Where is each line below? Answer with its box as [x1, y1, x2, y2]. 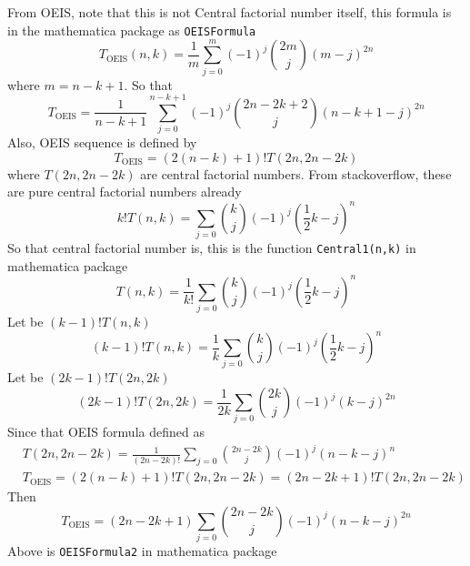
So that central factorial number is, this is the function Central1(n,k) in [7, 238, 416, 257]
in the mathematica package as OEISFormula [7, 20, 256, 39]
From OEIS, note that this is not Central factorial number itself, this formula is [7, 3, 452, 21]
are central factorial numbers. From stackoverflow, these [140, 164, 452, 183]
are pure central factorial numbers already [7, 182, 242, 201]
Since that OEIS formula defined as [7, 422, 205, 441]
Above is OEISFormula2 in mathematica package [7, 541, 277, 561]
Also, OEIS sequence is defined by [7, 133, 197, 152]
